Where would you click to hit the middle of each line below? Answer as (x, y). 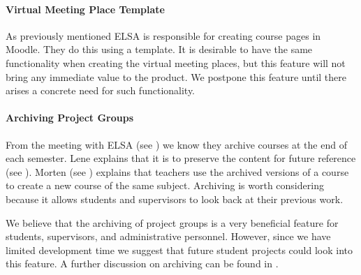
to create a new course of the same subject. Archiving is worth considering (165, 185)
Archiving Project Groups (70, 118)
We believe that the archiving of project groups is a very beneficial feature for (172, 222)
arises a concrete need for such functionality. (101, 90)
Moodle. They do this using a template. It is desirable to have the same (159, 49)
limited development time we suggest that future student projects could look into (179, 250)
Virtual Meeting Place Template (85, 9)
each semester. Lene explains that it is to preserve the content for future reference (181, 158)
